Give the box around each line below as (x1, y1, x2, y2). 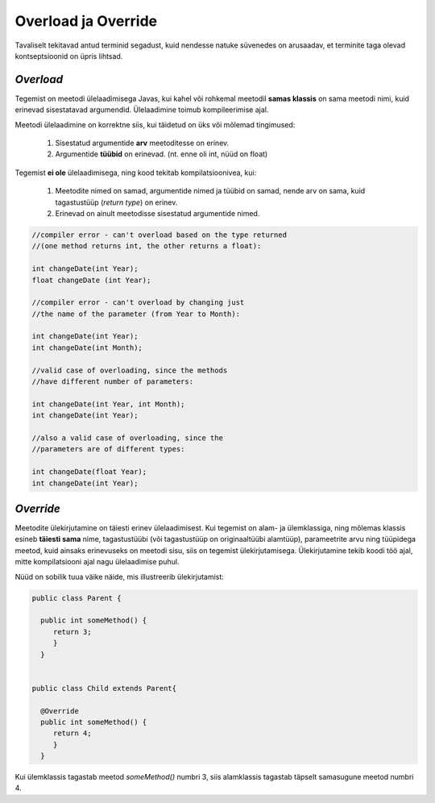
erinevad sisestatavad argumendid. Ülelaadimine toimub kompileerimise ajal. (14, 105, 269, 114)
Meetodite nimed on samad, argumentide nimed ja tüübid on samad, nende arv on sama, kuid (55, 186, 366, 196)
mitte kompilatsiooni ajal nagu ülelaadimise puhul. (14, 557, 180, 567)
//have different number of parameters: (31, 377, 193, 386)
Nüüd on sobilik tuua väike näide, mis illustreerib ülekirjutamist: (14, 572, 225, 581)
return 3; (52, 627, 92, 636)
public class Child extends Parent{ (31, 684, 177, 693)
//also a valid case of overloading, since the (31, 433, 223, 443)
